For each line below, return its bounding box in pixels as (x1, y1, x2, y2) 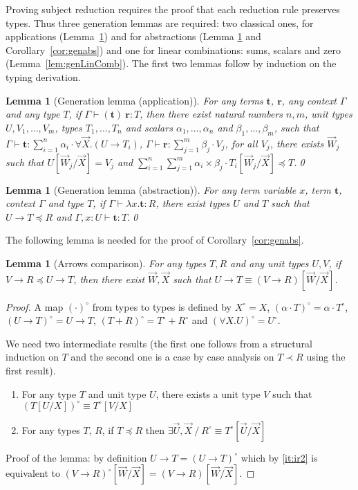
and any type (6, 107, 60, 121)
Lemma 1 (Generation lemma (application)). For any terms (6, 93, 263, 107)
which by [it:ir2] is (241, 450, 318, 464)
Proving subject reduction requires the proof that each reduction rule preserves (6, 2, 340, 16)
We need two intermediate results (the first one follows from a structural (6, 336, 312, 350)
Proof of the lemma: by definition (6, 450, 147, 464)
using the (306, 350, 346, 364)
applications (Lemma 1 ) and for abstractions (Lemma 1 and (6, 29, 261, 44)
